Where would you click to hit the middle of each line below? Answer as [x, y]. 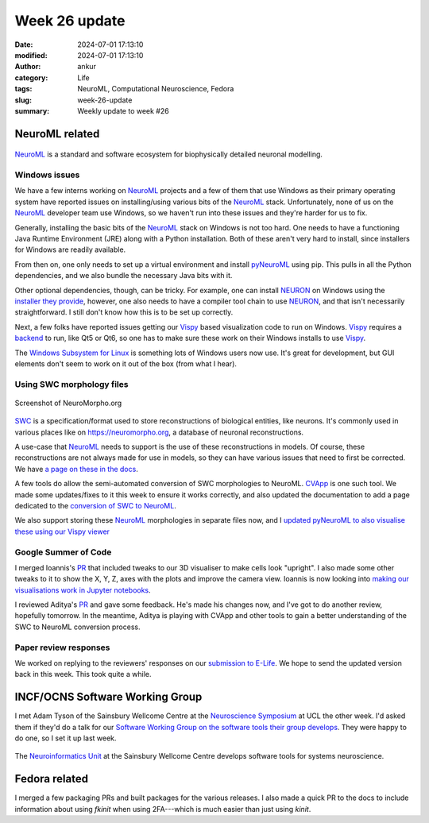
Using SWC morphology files [71, 384]
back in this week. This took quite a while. [83, 674]
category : [31, 77]
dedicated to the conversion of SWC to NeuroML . [95, 505]
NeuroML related [57, 134]
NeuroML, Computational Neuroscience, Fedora [156, 89]
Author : [28, 67]
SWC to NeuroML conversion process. [77, 627]
